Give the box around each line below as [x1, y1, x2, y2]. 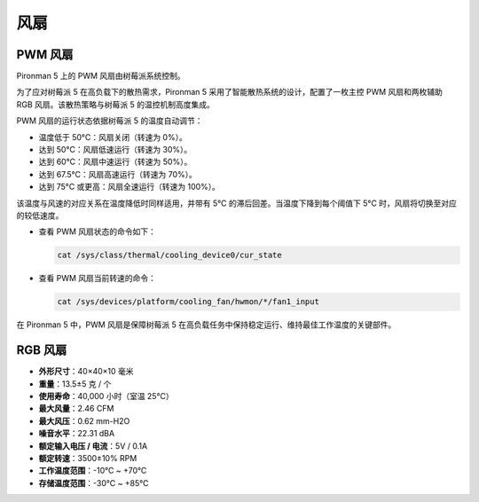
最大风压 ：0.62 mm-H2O [38, 415, 130, 426]
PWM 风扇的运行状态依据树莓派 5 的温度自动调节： [16, 115, 203, 126]
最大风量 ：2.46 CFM [38, 404, 114, 414]
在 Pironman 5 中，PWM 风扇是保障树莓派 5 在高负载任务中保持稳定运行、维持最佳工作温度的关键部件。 [16, 319, 397, 330]
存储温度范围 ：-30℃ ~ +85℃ [38, 477, 150, 488]
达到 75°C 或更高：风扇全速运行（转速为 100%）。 [38, 182, 221, 192]
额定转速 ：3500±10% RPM [38, 452, 137, 463]
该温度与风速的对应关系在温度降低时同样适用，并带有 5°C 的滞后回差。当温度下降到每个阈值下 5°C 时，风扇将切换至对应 [16, 198, 457, 208]
